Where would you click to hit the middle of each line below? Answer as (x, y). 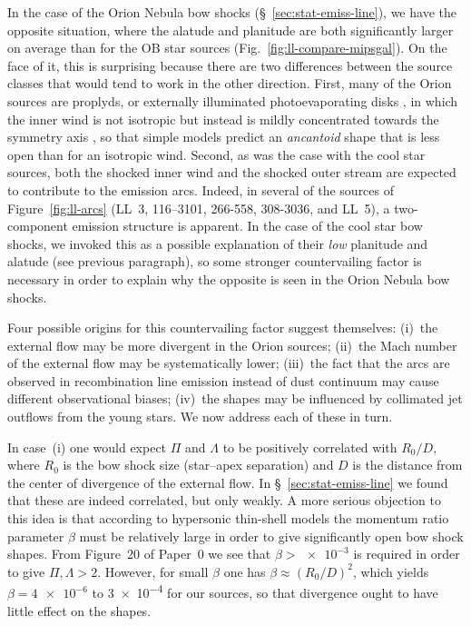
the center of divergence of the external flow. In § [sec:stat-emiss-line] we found (228, 482)
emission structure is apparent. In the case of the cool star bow (247, 226)
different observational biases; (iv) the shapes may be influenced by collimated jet (235, 398)
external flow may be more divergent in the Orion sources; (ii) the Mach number (232, 345)
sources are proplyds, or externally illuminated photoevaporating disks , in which (233, 100)
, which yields (391, 571)
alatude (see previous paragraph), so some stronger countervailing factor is (215, 261)
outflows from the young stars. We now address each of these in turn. (200, 417)
